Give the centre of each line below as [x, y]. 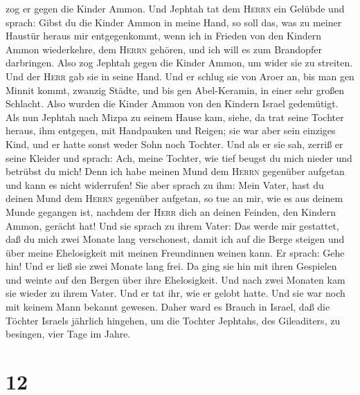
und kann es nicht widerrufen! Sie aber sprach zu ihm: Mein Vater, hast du [165, 184]
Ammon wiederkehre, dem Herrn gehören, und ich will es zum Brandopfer [164, 49]
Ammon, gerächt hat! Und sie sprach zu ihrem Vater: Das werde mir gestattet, [172, 225]
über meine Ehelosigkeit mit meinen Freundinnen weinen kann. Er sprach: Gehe [175, 252]
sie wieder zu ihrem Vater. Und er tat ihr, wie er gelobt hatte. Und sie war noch [175, 293]
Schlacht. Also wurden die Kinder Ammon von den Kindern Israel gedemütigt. [172, 103]
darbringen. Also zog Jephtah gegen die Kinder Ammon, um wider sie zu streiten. [179, 63]
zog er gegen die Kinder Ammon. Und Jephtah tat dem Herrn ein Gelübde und [175, 8]
